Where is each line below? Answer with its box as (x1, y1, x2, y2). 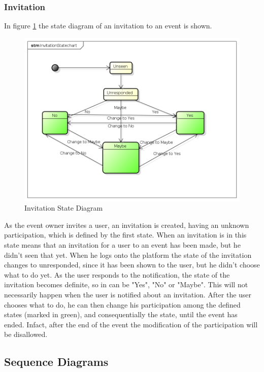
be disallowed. (4, 329, 48, 340)
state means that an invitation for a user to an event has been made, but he (4, 240, 241, 250)
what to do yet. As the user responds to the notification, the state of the (4, 269, 230, 280)
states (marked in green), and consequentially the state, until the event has (4, 309, 238, 320)
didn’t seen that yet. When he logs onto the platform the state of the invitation (4, 249, 252, 260)
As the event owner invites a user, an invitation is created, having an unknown (4, 219, 249, 230)
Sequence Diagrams (4, 354, 109, 369)
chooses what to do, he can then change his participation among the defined (4, 299, 241, 310)
